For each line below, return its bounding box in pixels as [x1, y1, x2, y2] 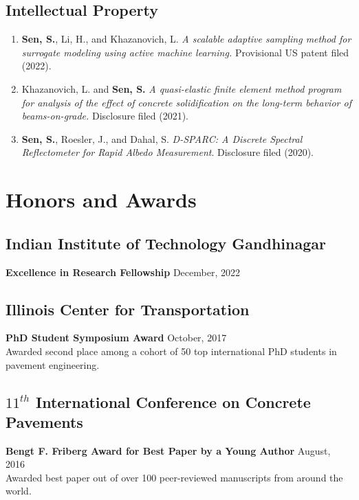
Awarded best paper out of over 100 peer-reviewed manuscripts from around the [6, 470, 343, 484]
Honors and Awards [6, 185, 197, 214]
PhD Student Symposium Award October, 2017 [6, 330, 227, 345]
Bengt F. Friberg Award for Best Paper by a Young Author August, [6, 443, 331, 457]
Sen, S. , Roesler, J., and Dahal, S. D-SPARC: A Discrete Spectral [21, 131, 303, 146]
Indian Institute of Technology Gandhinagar [6, 232, 326, 253]
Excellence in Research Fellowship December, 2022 [6, 264, 240, 279]
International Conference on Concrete [35, 391, 311, 412]
